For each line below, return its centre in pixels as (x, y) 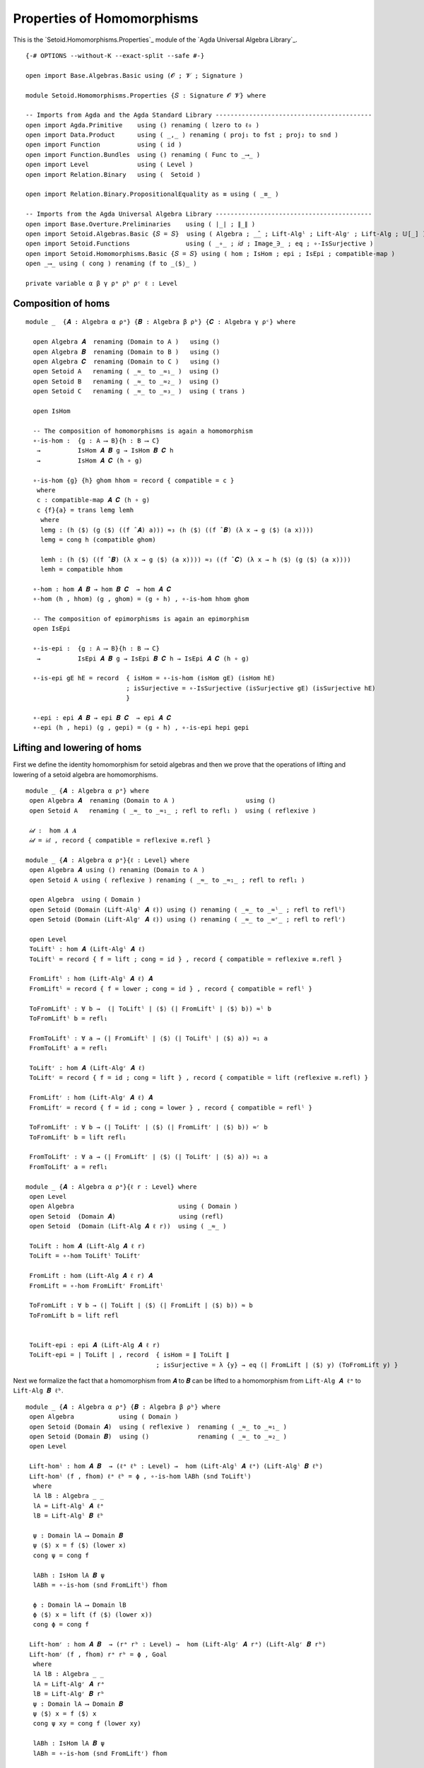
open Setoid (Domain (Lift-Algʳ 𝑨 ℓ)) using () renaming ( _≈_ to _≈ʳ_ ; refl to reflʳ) (188, 920)
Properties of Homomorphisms (106, 18)
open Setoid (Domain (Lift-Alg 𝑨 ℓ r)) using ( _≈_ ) (128, 1226)
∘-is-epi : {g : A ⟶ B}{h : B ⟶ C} (96, 649)
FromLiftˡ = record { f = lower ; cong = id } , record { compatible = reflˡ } (171, 989)
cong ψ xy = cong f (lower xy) (87, 1723)
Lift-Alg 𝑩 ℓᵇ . (38, 1390)
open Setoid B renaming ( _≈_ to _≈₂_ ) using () (126, 381)
